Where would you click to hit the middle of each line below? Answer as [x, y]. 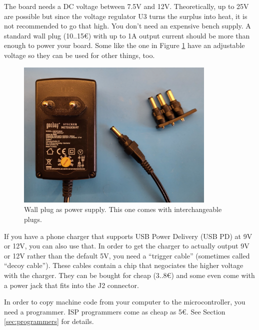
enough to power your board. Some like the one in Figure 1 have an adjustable [124, 45]
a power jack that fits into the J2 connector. [71, 285]
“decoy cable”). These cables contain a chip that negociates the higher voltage [124, 265]
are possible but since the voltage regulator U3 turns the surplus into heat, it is [126, 16]
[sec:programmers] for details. [49, 321]
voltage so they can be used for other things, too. [79, 55]
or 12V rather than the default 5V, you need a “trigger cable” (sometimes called [127, 255]
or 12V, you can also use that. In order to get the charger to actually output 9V [127, 246]
